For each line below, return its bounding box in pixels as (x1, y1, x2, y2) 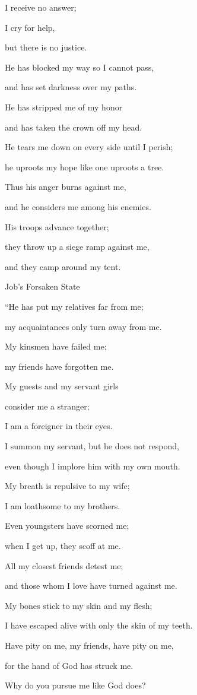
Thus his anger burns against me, (5, 180, 126, 193)
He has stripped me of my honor (5, 100, 123, 113)
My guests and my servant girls (5, 380, 119, 392)
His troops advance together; (5, 220, 109, 233)
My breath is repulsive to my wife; (5, 480, 130, 492)
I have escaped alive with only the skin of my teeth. (5, 619, 193, 631)
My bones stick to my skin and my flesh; (5, 599, 152, 611)
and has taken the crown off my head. (5, 120, 142, 133)
